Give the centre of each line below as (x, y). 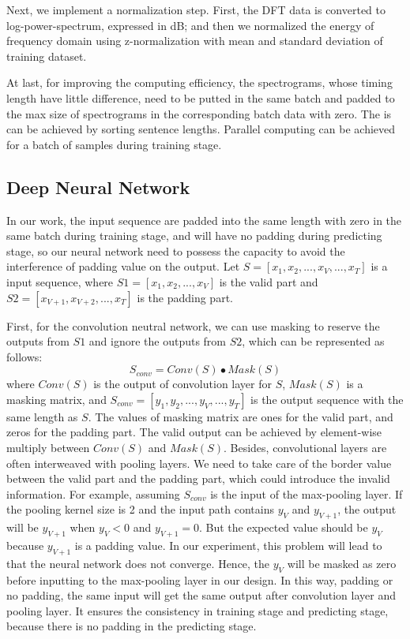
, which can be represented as (313, 341)
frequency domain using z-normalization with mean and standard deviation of (195, 41)
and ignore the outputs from (158, 341)
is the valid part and (269, 281)
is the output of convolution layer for (182, 384)
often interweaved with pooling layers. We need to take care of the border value (199, 463)
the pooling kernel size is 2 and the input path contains (141, 509)
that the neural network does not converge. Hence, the (138, 563)
